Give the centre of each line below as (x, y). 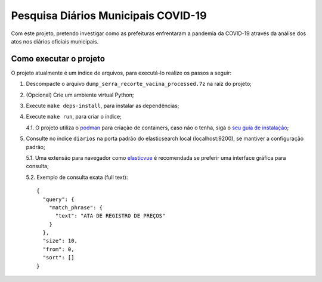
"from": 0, (58, 249)
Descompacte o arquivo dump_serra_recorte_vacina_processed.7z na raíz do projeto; (139, 84)
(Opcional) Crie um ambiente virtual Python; (80, 95)
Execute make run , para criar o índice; (74, 117)
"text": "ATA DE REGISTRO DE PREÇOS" (110, 216)
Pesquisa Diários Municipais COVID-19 (109, 16)
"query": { (58, 199)
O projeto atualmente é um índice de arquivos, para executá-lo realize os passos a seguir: (121, 73)
